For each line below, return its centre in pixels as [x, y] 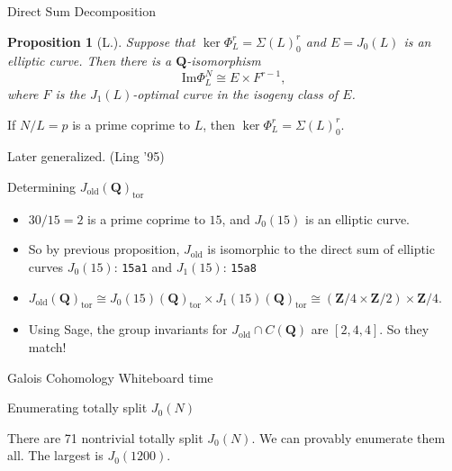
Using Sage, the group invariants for [128, 329]
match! [47, 346]
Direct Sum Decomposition [82, 11]
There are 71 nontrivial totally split [105, 437]
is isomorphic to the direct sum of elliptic [321, 249]
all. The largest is [55, 455]
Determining [42, 186]
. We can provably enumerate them [348, 437]
